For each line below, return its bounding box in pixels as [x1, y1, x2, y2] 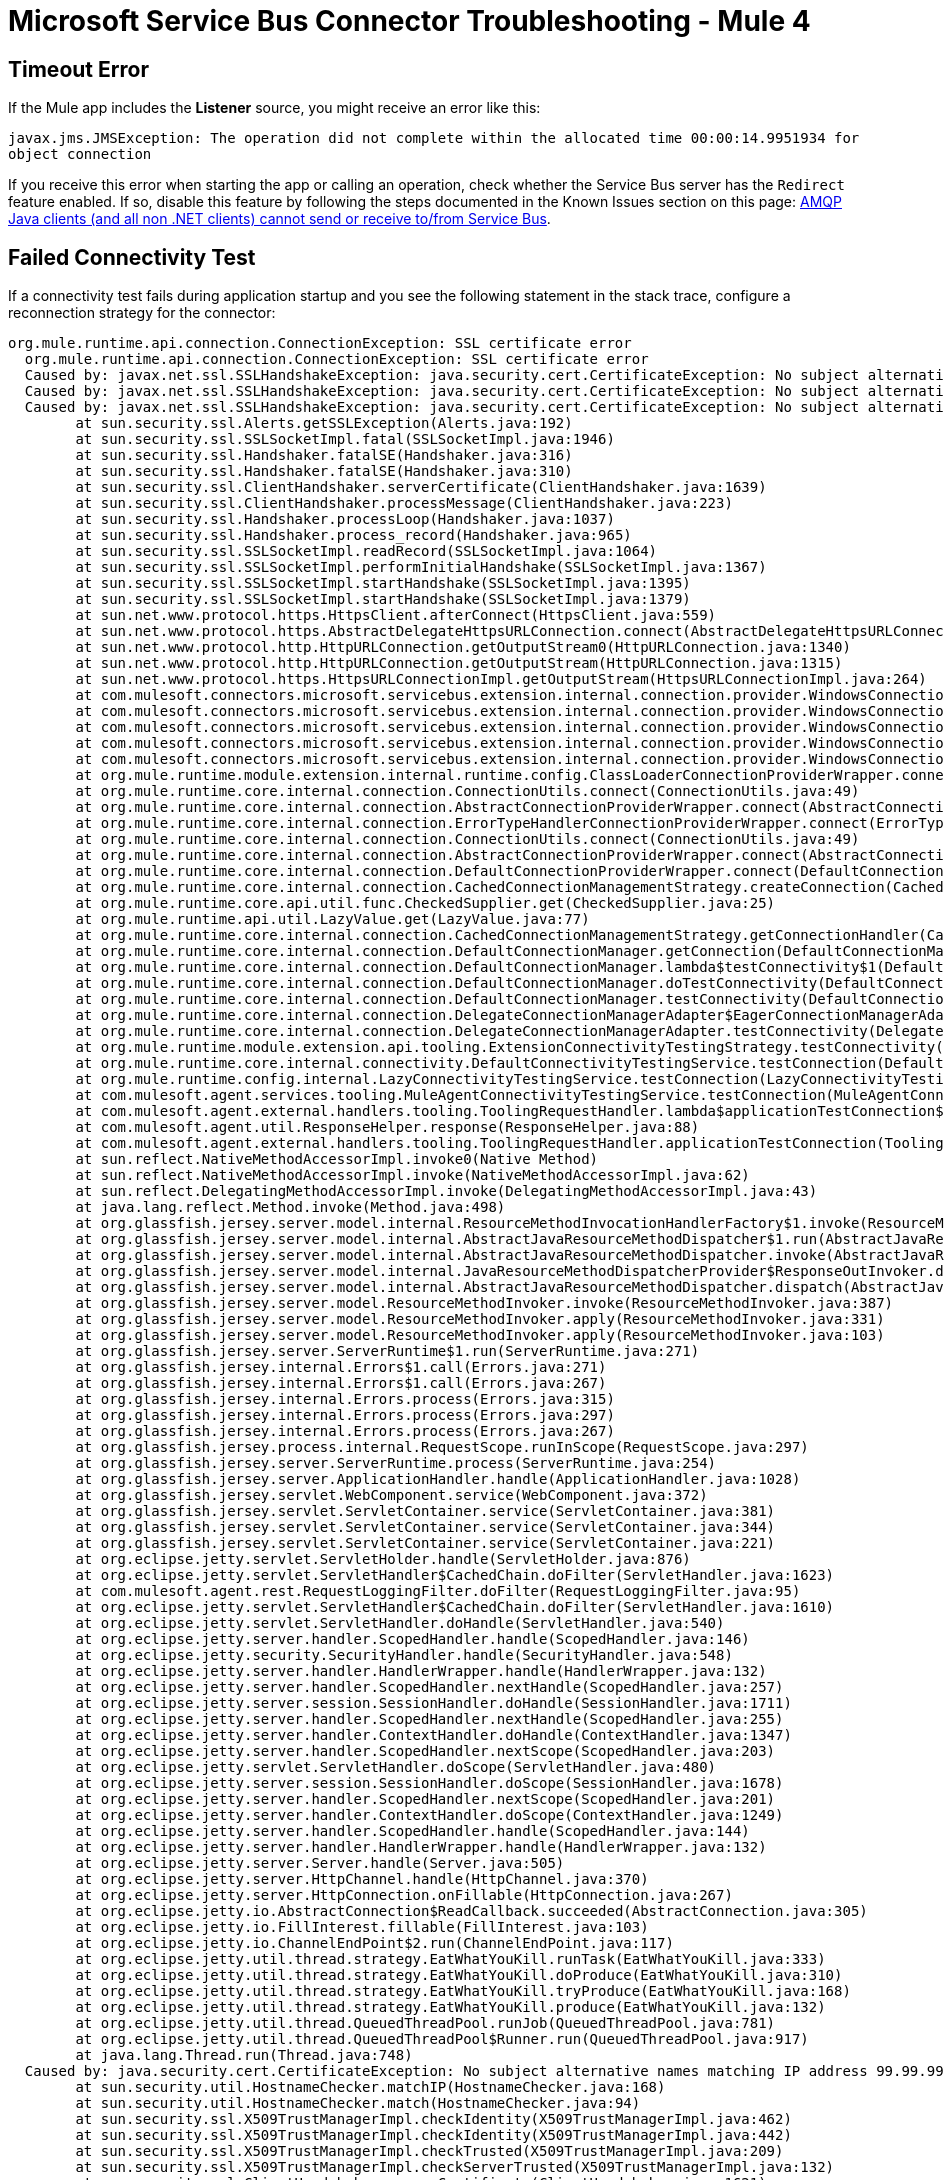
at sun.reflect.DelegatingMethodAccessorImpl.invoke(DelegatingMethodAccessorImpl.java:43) [75, 1183, 818, 1200]
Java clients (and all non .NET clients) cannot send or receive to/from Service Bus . [8, 210, 551, 228]
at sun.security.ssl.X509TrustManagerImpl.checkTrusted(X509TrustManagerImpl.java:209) [75, 2143, 784, 2160]
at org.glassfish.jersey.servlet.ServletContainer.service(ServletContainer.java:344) [75, 1519, 776, 1536]
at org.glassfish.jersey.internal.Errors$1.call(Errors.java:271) [75, 1359, 607, 1376]
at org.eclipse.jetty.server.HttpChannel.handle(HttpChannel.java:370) [75, 1871, 649, 1888]
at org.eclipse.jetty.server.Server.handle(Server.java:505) [75, 1855, 565, 1872]
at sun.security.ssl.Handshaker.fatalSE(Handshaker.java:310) [75, 463, 573, 480]
